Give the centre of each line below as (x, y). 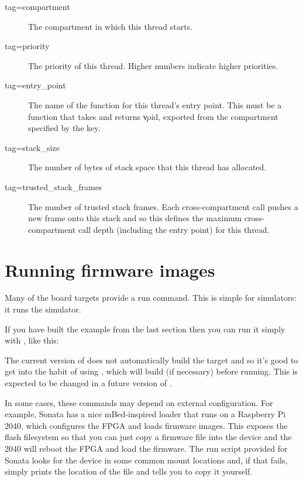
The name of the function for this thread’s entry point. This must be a (155, 104)
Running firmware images (110, 269)
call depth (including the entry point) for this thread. (174, 229)
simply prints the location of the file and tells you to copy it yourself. (129, 471)
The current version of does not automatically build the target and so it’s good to (151, 360)
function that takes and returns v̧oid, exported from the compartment (153, 116)
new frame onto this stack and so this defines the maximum (135, 218)
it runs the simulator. (43, 309)
